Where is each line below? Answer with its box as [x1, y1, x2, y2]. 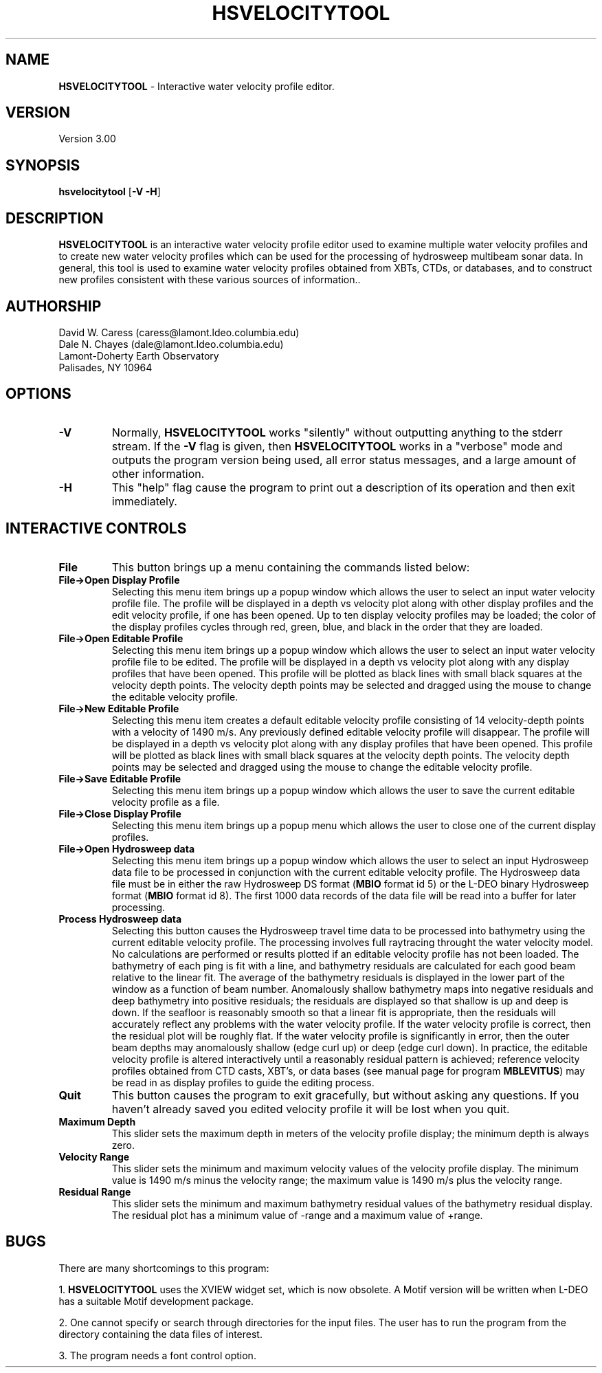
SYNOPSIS [5, 156, 80, 174]
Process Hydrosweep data [58, 912, 182, 925]
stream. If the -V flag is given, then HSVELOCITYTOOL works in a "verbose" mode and [111, 439, 563, 453]
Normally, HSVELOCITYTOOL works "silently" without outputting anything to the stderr [111, 425, 563, 439]
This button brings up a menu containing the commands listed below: [111, 560, 470, 574]
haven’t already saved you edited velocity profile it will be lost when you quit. [111, 1101, 510, 1116]
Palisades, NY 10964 [58, 361, 153, 373]
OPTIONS [5, 385, 71, 403]
